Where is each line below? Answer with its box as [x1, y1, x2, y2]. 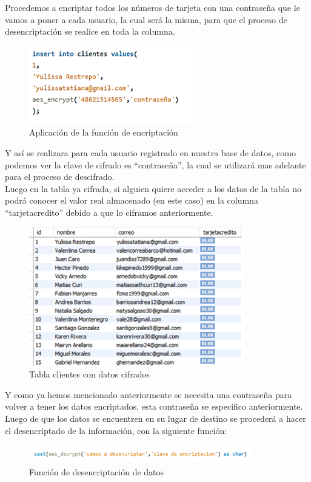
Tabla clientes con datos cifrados [29, 368, 150, 380]
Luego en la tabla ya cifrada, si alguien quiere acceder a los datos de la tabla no [5, 182, 301, 195]
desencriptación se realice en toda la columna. [5, 25, 175, 38]
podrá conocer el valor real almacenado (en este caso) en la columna [5, 194, 258, 207]
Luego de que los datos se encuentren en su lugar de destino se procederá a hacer [5, 411, 306, 424]
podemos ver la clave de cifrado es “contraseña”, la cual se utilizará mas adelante [5, 158, 306, 171]
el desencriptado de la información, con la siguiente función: [5, 424, 227, 436]
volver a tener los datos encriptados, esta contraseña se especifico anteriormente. [5, 400, 303, 413]
